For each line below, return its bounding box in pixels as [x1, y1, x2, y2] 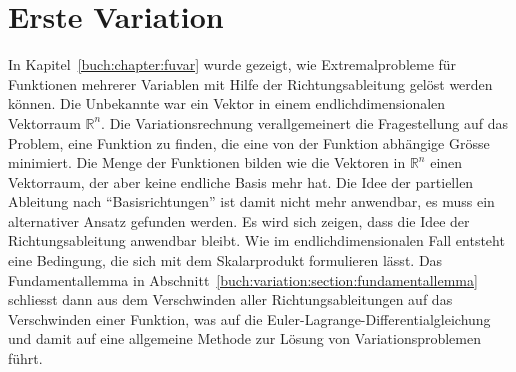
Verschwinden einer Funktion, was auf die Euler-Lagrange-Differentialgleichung [8, 308, 491, 329]
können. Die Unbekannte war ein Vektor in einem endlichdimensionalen [8, 93, 446, 114]
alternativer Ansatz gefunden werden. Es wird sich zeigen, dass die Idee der [8, 210, 470, 231]
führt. [8, 348, 43, 369]
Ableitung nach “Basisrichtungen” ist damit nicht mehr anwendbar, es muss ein [8, 191, 495, 212]
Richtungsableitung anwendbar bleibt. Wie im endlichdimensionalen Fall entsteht [8, 230, 505, 251]
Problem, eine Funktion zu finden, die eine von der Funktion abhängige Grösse [8, 132, 490, 153]
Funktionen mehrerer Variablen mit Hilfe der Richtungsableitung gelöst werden [8, 73, 493, 94]
